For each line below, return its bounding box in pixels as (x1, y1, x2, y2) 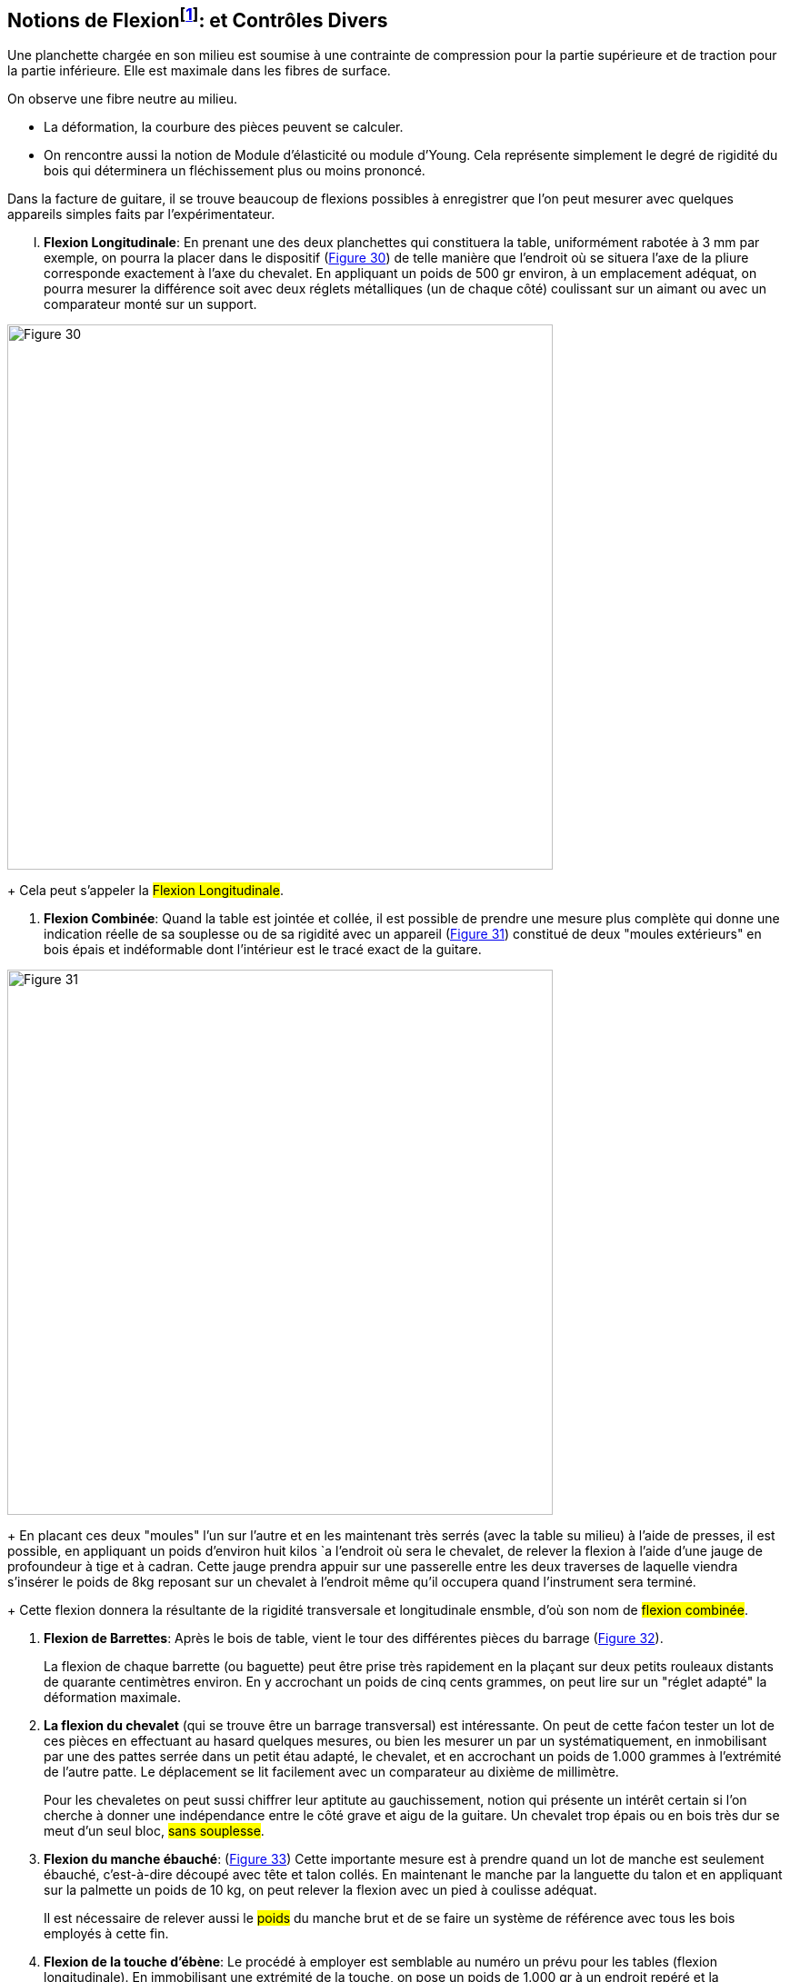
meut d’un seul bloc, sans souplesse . (44, 1823, 265, 1839)
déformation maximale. (44, 1689, 181, 1706)
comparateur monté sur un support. (44, 296, 257, 313)
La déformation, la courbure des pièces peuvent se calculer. (44, 119, 404, 135)
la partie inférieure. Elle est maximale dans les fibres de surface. (7, 63, 391, 79)
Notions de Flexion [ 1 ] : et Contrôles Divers (7, 5, 388, 32)
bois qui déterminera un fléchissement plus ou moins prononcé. (44, 163, 425, 179)
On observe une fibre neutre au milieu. (7, 91, 237, 107)
